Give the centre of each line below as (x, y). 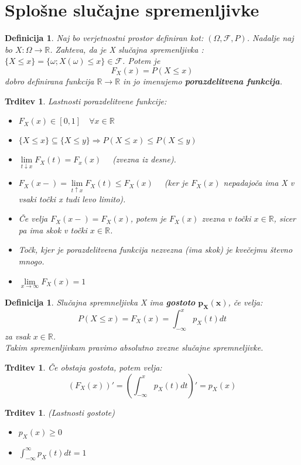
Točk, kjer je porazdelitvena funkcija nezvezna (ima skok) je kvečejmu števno (155, 250)
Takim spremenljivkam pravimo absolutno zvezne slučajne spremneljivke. (134, 347)
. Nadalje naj (270, 38)
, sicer (285, 218)
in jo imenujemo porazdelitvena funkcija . (203, 81)
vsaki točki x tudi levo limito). (72, 198)
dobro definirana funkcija (49, 81)
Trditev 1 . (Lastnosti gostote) (60, 412)
